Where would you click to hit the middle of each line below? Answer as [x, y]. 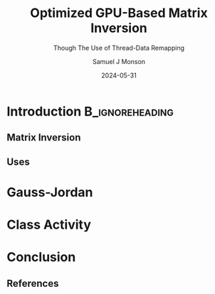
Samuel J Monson [119, 61]
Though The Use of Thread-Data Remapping [119, 48]
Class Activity [49, 225]
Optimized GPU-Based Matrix [119, 13]
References [33, 283]
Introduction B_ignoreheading [90, 111]
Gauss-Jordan [50, 192]
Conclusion [41, 257]
